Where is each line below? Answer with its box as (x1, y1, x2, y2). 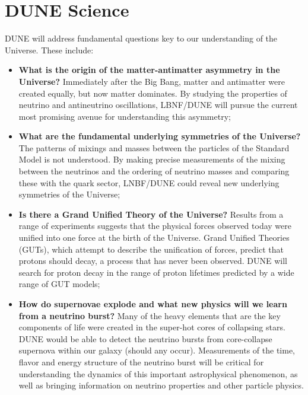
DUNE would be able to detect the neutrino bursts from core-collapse (18, 332, 272, 345)
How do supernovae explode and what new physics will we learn (18, 298, 287, 310)
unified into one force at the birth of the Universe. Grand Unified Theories (18, 231, 290, 244)
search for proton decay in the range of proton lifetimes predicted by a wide (18, 266, 294, 278)
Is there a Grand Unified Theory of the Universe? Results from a (18, 208, 284, 220)
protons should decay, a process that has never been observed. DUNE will (18, 254, 287, 267)
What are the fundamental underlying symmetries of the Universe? (18, 130, 301, 142)
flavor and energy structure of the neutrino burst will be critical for (18, 355, 264, 368)
